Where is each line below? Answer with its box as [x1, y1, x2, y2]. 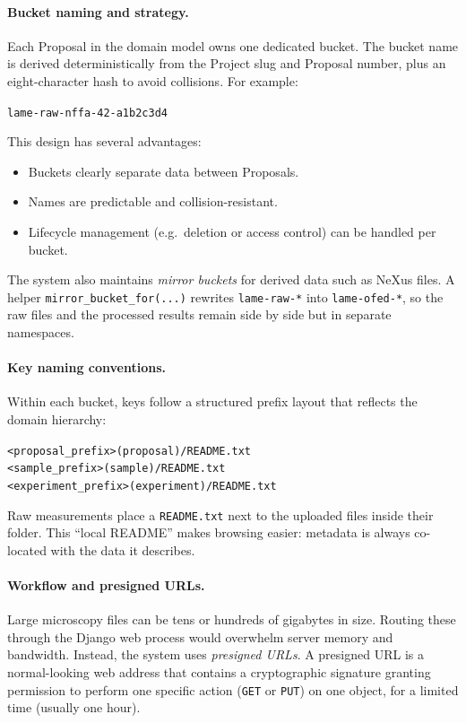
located [7, 540, 47, 559]
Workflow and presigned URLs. [7, 576, 205, 595]
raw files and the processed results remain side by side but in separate [7, 305, 392, 324]
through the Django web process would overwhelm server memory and [7, 627, 393, 646]
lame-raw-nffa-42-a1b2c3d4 [7, 106, 168, 119]
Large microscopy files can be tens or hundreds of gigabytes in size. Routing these [7, 610, 456, 629]
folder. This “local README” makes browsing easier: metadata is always [7, 523, 410, 542]
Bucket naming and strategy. [7, 2, 189, 21]
